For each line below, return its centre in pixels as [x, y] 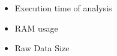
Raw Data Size [42, 48]
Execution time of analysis [63, 8]
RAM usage [36, 28]
